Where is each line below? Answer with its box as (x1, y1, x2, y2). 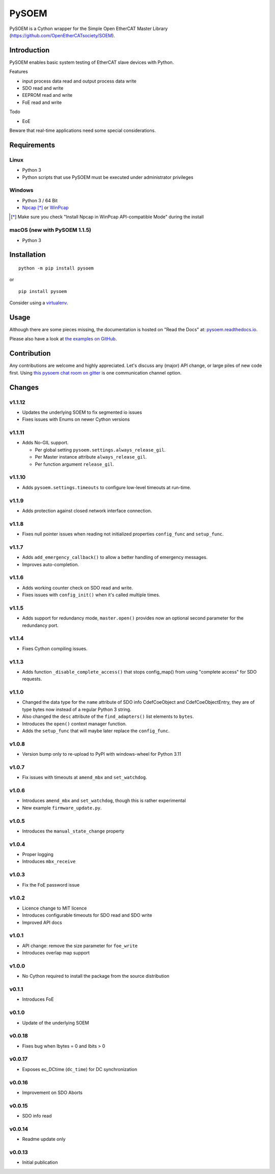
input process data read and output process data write (22, 78, 137, 84)
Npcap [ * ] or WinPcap (22, 204, 69, 211)
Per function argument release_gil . (35, 461, 115, 467)
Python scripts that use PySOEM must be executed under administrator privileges (22, 174, 194, 180)
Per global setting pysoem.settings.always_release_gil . (35, 446, 166, 453)
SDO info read (22, 1113, 52, 1119)
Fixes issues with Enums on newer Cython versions (22, 416, 130, 422)
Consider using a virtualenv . (9, 300, 68, 306)
